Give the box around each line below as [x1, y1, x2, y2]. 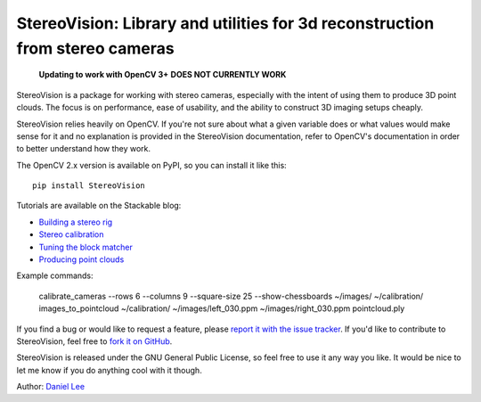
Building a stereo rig [38, 217, 113, 227]
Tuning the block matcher [38, 242, 133, 252]
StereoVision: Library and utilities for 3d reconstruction [16, 13, 435, 33]
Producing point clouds [38, 254, 125, 265]
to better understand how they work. [16, 144, 151, 154]
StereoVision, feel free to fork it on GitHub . [16, 335, 173, 347]
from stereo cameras [16, 38, 175, 58]
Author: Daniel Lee [16, 381, 85, 392]
